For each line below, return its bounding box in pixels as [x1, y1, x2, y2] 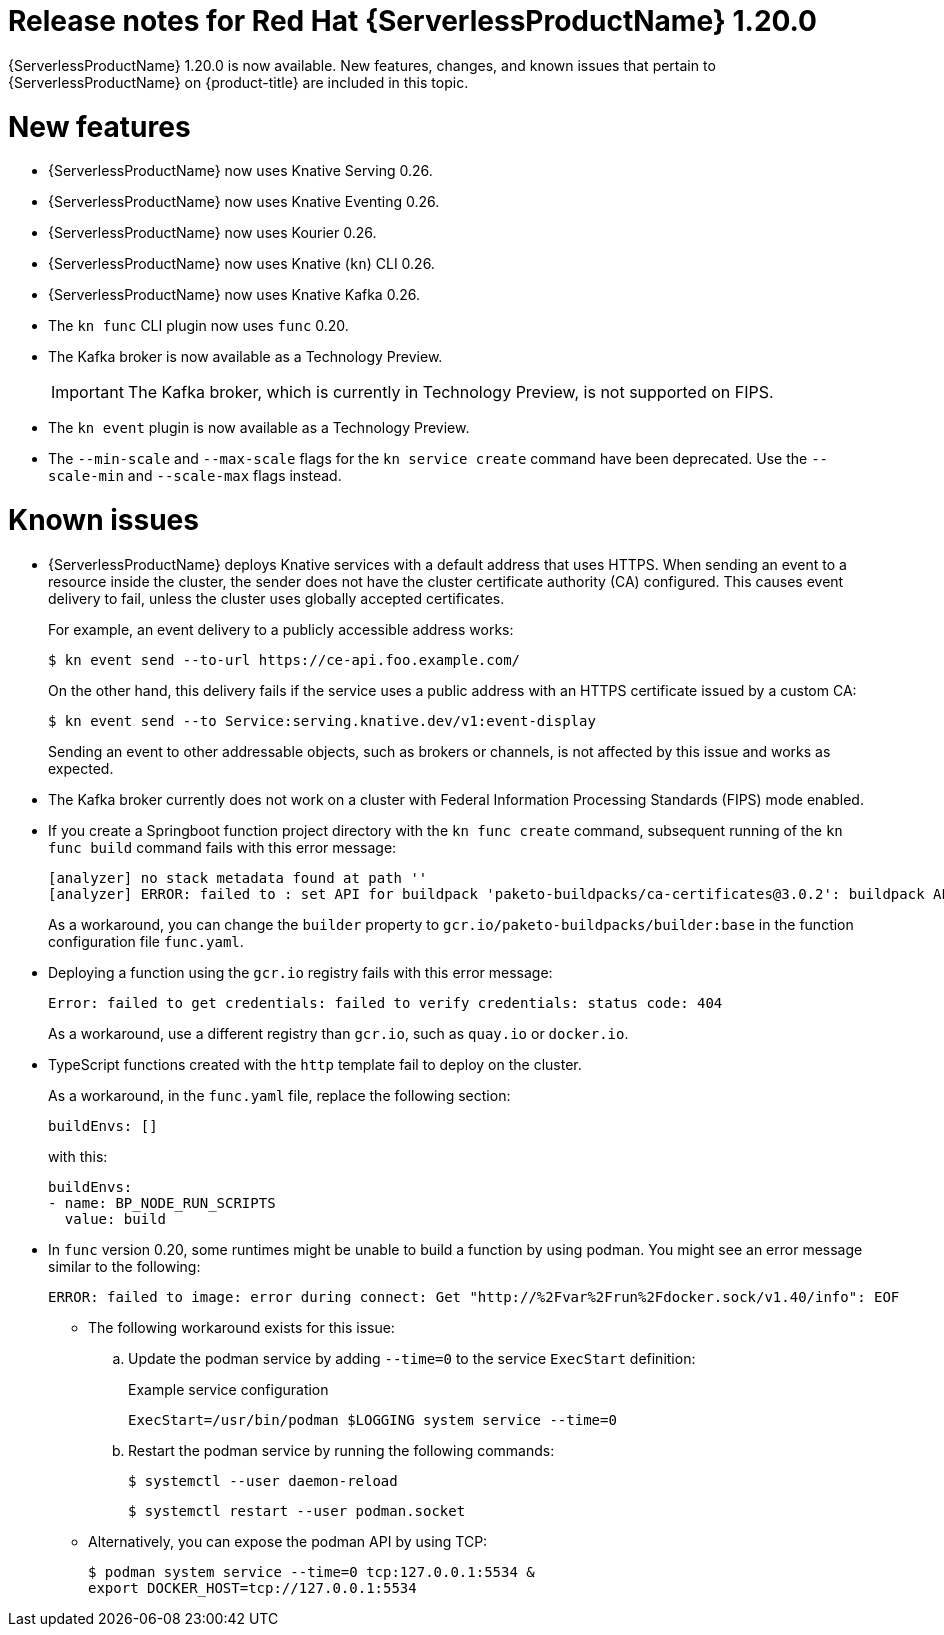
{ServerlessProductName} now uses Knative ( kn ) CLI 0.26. [48, 255, 435, 273]
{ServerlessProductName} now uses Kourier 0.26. [48, 224, 377, 242]
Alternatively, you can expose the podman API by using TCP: [88, 1532, 488, 1550]
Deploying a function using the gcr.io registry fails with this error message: [48, 963, 553, 981]
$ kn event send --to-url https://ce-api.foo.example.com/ [48, 651, 521, 668]
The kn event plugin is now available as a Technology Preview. [48, 419, 470, 437]
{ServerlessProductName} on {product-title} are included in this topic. [8, 73, 469, 91]
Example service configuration [128, 1380, 329, 1398]
